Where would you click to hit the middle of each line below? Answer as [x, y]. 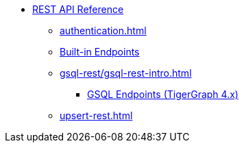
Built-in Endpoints [100, 52]
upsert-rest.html [96, 115]
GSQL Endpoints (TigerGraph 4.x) [163, 94]
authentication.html [103, 30]
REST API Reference [78, 9]
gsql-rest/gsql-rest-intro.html [126, 73]
